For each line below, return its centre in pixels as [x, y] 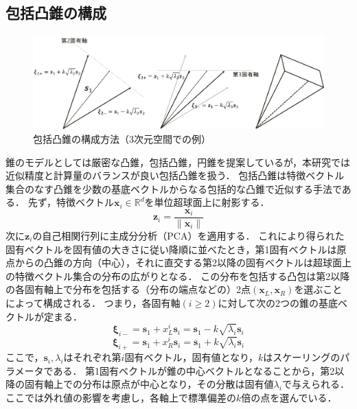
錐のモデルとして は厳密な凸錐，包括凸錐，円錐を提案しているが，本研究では [178, 162]
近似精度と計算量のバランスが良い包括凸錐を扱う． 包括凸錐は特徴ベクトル [175, 175]
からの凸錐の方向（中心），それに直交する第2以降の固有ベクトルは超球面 [178, 262]
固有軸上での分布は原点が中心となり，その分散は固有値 [149, 384]
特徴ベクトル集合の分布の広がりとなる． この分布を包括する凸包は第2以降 [182, 276]
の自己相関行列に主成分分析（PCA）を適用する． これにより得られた [188, 236]
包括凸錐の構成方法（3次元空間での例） [122, 138]
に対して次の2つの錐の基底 [278, 302]
